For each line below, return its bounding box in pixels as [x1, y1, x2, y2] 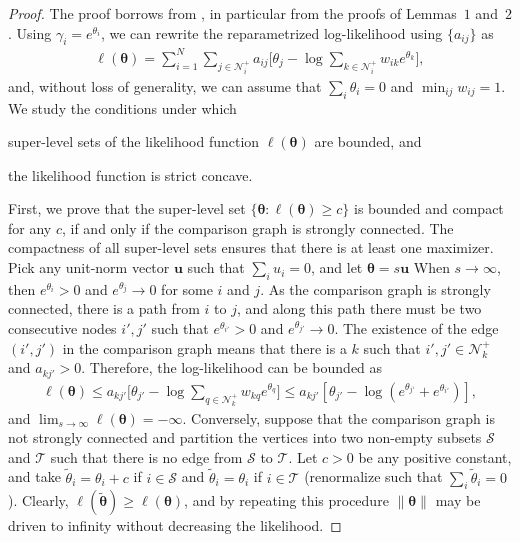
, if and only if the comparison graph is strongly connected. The [61, 217, 454, 238]
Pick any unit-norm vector [8, 257, 170, 278]
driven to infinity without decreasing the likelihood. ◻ [8, 515, 342, 536]
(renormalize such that [304, 466, 443, 487]
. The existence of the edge [334, 318, 499, 339]
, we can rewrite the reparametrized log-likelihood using [100, 22, 443, 43]
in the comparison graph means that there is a [62, 337, 347, 358]
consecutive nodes [8, 318, 117, 339]
